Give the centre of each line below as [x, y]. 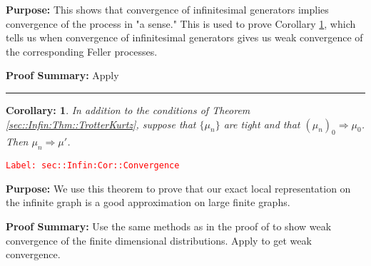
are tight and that [262, 124]
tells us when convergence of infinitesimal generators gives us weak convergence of [184, 37]
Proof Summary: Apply [62, 75]
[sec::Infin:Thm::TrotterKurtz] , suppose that [101, 124]
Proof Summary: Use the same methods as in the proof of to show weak [169, 226]
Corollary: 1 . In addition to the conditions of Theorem [128, 109]
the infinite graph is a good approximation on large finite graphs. [148, 202]
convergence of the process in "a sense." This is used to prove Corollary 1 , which [181, 23]
